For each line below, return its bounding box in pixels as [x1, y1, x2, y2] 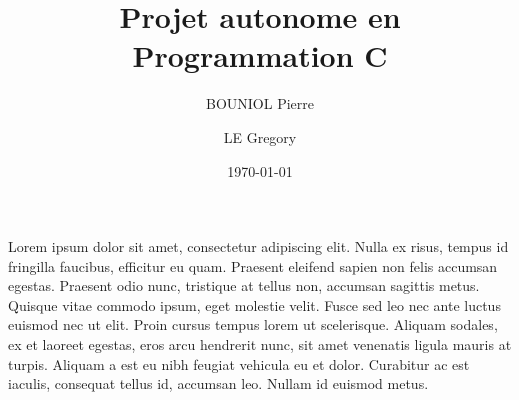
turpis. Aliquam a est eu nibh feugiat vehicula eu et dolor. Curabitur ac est [8, 353, 470, 374]
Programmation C [132, 35, 388, 76]
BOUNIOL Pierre [206, 93, 314, 114]
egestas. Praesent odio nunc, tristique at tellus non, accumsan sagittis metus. [8, 275, 480, 296]
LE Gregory [223, 126, 297, 147]
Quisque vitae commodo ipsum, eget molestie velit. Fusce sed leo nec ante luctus [8, 294, 501, 315]
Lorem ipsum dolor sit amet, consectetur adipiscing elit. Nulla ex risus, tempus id [8, 236, 509, 257]
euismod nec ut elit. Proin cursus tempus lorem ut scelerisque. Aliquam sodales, [8, 314, 498, 335]
